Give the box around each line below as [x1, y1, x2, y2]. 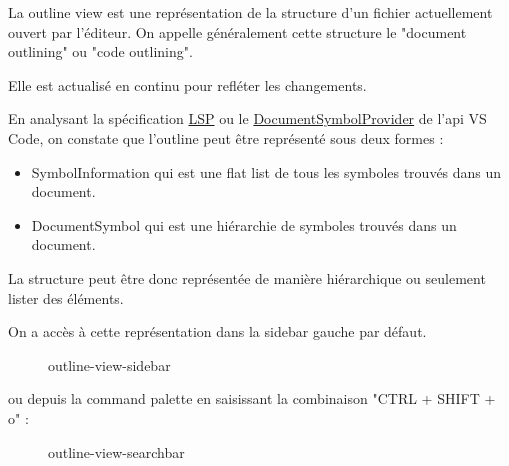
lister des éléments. [8, 287, 124, 308]
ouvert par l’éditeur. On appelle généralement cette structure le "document [8, 21, 467, 42]
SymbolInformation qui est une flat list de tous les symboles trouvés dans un [31, 161, 502, 182]
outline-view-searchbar [48, 441, 185, 462]
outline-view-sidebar [48, 354, 171, 375]
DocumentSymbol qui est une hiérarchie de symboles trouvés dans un [31, 214, 457, 235]
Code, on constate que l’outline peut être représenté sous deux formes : [8, 127, 444, 148]
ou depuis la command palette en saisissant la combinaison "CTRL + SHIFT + [8, 388, 496, 409]
